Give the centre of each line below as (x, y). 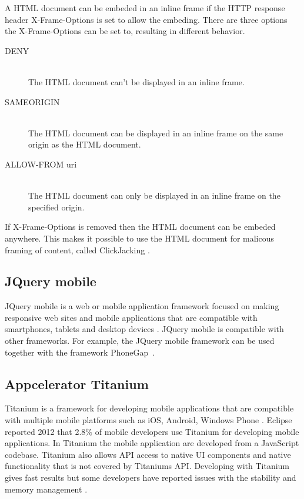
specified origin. (56, 207)
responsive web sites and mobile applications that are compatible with (131, 317)
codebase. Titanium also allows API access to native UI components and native (148, 454)
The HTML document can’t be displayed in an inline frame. (136, 81)
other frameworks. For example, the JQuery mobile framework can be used (140, 341)
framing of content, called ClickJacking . (77, 249)
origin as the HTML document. (85, 144)
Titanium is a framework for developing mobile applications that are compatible (149, 408)
